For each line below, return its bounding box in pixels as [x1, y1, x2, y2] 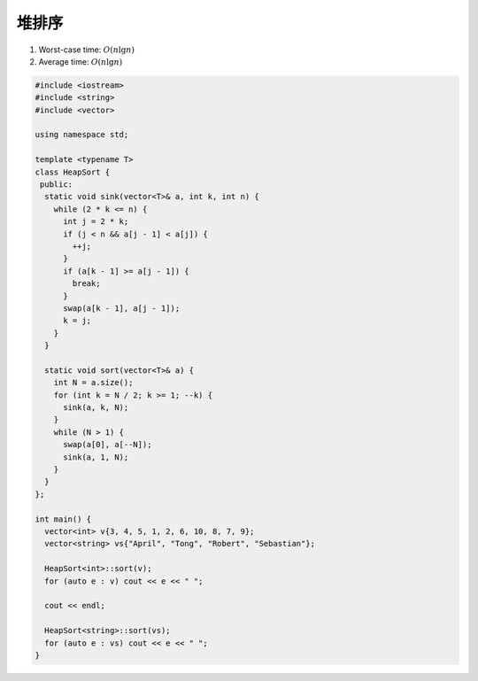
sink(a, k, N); [63, 403, 129, 413]
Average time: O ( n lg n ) [38, 56, 123, 66]
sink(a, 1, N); [63, 452, 129, 462]
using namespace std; [35, 129, 129, 140]
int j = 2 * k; [63, 217, 129, 227]
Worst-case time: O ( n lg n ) [38, 44, 135, 55]
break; [72, 279, 101, 289]
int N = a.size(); [53, 377, 134, 388]
